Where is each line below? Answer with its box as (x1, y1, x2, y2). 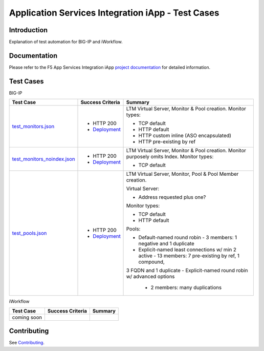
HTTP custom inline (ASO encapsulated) (138, 132, 232, 139)
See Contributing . (9, 340, 45, 346)
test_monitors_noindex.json (12, 156, 75, 163)
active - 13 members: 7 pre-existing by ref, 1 (138, 252, 240, 259)
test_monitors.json (12, 123, 55, 130)
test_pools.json (12, 230, 47, 237)
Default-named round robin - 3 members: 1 (138, 234, 237, 241)
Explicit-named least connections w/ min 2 (138, 247, 237, 253)
